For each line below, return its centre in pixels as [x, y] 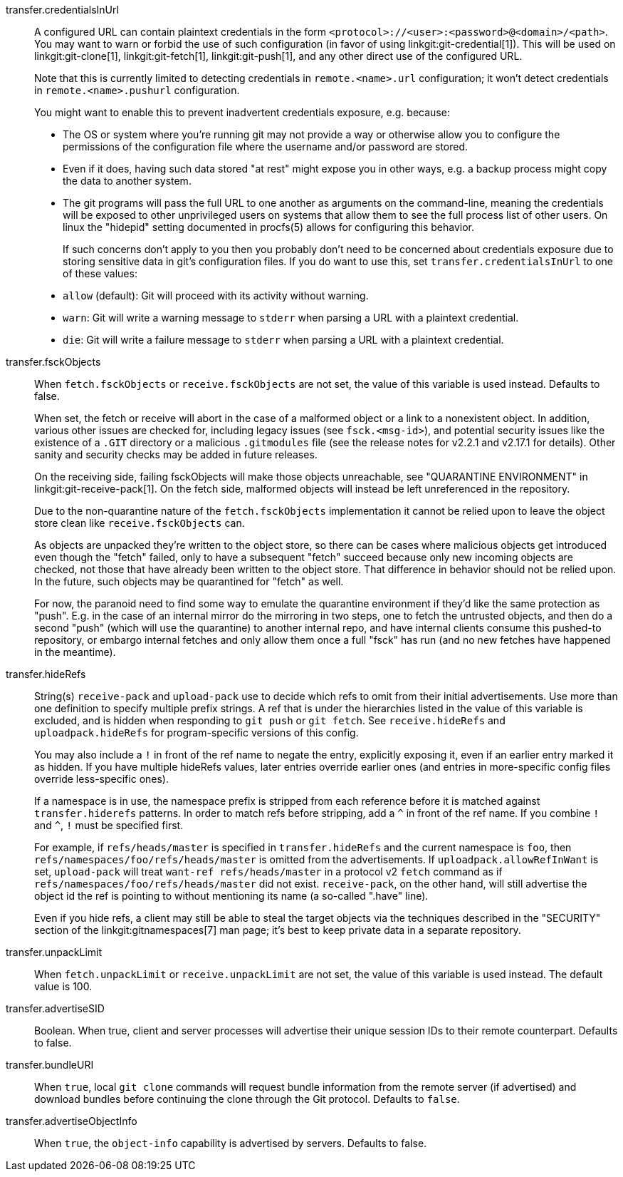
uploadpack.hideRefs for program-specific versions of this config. [197, 733]
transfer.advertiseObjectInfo [72, 1121]
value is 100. [63, 986]
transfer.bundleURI [50, 1065]
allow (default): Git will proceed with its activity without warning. [216, 295]
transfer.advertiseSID [55, 1008]
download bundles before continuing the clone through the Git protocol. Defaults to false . [247, 1099]
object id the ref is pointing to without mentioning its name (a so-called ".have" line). [231, 896]
